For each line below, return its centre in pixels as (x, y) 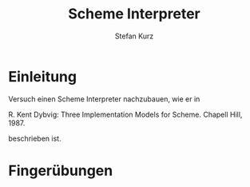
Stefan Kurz (134, 36)
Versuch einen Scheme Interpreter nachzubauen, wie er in (104, 99)
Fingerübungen (61, 171)
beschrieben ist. (35, 138)
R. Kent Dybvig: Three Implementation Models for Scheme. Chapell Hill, (125, 114)
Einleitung (43, 76)
